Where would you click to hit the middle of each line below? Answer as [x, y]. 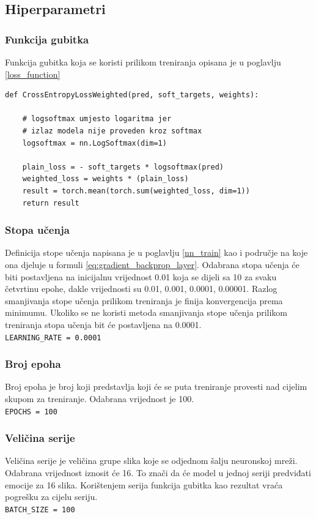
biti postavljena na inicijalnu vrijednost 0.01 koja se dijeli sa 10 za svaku [141, 276]
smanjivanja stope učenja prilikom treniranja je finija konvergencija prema [144, 300]
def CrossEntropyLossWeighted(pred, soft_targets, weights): [132, 95]
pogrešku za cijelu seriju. [51, 497]
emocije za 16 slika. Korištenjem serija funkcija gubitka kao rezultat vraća [144, 484]
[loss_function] [33, 74]
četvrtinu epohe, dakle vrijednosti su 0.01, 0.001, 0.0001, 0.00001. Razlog [141, 289]
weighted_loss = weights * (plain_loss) [105, 179]
